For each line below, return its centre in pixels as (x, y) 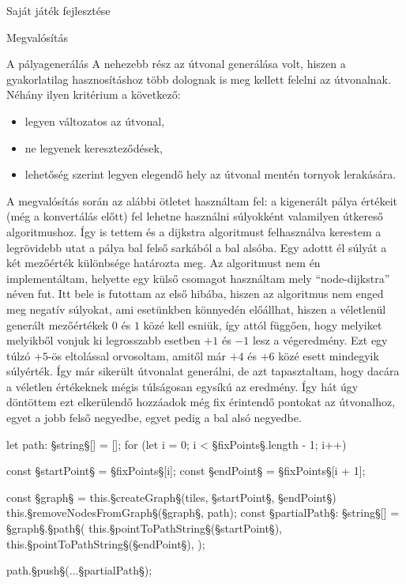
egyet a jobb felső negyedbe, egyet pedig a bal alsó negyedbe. (154, 418)
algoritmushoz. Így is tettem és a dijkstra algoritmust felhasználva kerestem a (194, 231)
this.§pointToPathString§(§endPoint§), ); (106, 543)
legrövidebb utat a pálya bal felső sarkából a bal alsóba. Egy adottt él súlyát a (197, 247)
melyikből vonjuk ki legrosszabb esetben (103, 340)
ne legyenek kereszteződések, (94, 147)
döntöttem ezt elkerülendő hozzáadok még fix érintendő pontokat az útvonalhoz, (201, 402)
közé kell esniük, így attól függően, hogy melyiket (263, 324)
